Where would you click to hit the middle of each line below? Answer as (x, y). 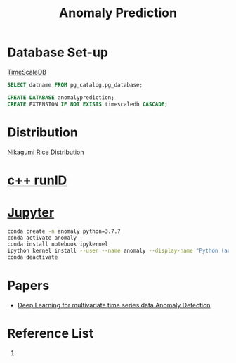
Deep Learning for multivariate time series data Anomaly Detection (114, 305)
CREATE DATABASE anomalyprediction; (61, 97)
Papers (28, 286)
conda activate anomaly (42, 238)
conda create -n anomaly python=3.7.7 (64, 231)
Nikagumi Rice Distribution (46, 152)
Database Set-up (58, 52)
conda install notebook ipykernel (58, 244)
